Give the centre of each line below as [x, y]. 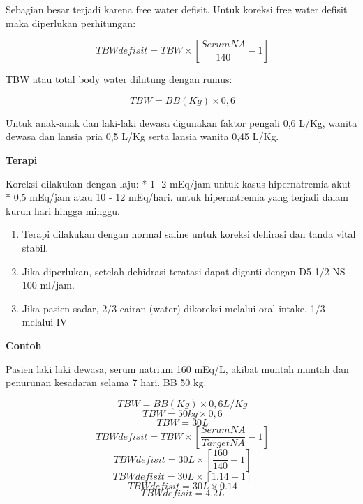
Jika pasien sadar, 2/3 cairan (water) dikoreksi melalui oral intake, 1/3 [173, 308]
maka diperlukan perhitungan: [71, 23]
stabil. [35, 247]
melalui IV [45, 322]
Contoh [24, 345]
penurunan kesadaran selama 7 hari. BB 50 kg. [106, 382]
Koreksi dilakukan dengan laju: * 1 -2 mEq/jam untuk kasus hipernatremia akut [178, 183]
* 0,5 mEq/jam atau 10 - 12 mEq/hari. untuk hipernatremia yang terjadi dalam [177, 197]
